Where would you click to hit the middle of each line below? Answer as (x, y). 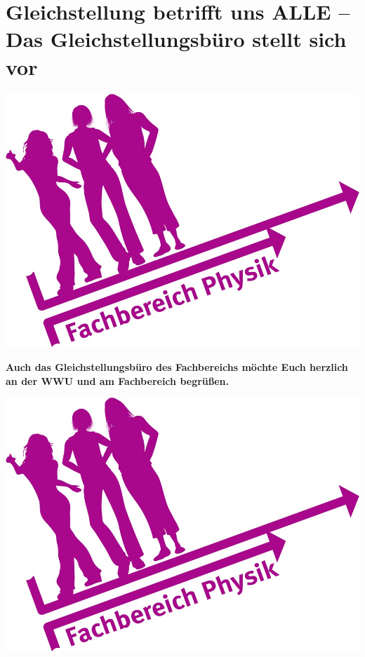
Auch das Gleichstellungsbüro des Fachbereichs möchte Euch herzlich (177, 367)
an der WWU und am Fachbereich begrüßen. (117, 380)
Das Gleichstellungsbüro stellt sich (176, 39)
